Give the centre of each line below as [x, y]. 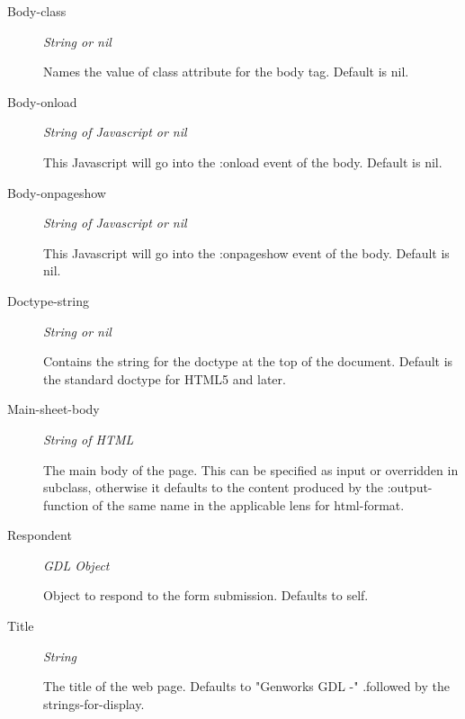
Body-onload [42, 101]
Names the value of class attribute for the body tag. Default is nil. [226, 72]
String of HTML [89, 439]
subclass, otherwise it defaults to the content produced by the [214, 487]
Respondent [40, 535]
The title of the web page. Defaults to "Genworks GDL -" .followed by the [247, 686]
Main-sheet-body [54, 409]
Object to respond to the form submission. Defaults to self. [206, 595]
